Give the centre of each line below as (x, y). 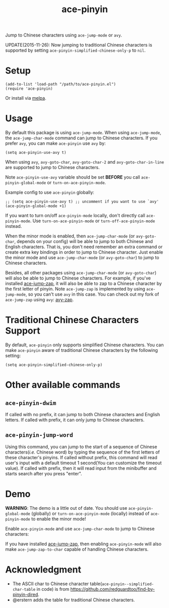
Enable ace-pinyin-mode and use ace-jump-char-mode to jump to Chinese (80, 529)
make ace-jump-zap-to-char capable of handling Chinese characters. (77, 549)
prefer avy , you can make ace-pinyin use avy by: (55, 143)
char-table (24, 589)
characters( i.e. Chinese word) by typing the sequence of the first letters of (82, 452)
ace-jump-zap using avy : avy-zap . (40, 300)
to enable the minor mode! (59, 519)
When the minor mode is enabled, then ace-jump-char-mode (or (70, 236)
